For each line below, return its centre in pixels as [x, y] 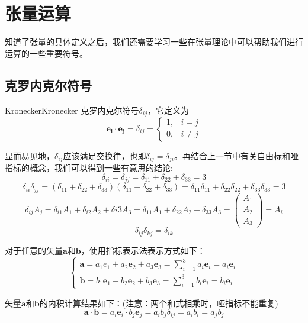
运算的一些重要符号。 [46, 53]
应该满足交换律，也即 [105, 155]
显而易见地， [30, 155]
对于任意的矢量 [34, 250]
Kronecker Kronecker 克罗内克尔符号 [72, 110]
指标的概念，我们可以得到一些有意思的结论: [89, 168]
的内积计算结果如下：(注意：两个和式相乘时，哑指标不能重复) [159, 303]
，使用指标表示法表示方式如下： [143, 250]
